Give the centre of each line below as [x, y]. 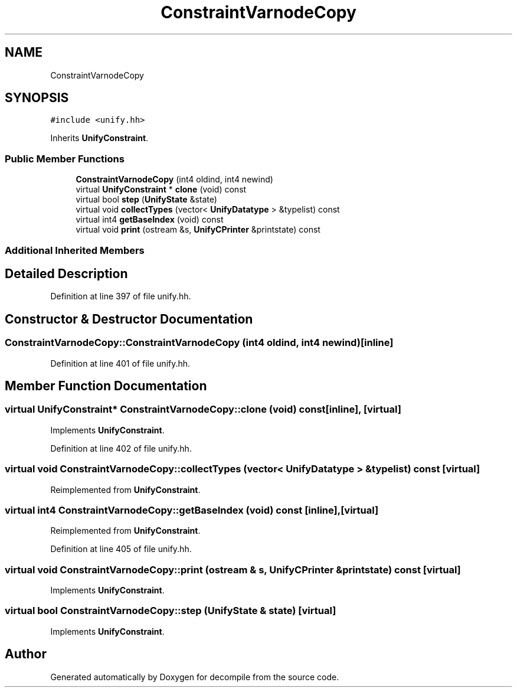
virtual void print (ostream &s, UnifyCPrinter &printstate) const [198, 230]
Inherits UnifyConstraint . [99, 138]
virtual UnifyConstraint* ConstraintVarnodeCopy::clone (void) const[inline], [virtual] [203, 409]
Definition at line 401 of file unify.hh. [120, 363]
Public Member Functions [65, 159]
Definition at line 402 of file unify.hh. [121, 448]
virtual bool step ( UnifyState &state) [146, 200]
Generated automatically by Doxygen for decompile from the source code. [195, 677]
